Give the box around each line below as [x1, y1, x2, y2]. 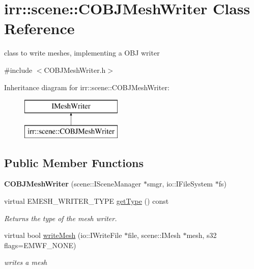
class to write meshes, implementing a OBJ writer [4, 47, 160, 58]
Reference [4, 18, 75, 39]
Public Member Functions [4, 154, 144, 170]
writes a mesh [4, 257, 47, 267]
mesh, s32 [186, 230, 217, 240]
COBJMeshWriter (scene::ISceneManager [4, 178, 142, 189]
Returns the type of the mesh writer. [4, 212, 117, 223]
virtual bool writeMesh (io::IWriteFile [4, 230, 122, 240]
